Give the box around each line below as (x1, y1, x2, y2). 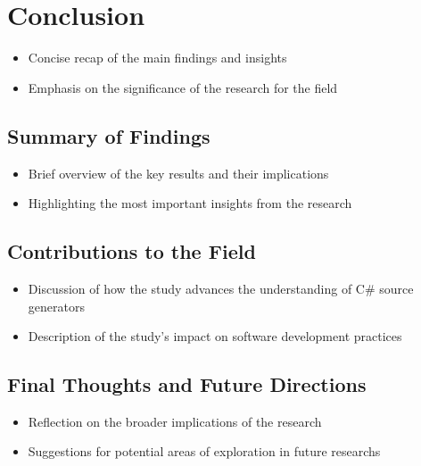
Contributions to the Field (7, 237, 256, 265)
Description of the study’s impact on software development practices (28, 327, 402, 345)
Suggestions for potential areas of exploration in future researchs (28, 442, 381, 461)
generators (28, 296, 85, 315)
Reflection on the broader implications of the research (28, 412, 322, 430)
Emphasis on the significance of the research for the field (28, 78, 338, 96)
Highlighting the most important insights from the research (28, 194, 352, 212)
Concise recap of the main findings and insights (28, 48, 287, 67)
